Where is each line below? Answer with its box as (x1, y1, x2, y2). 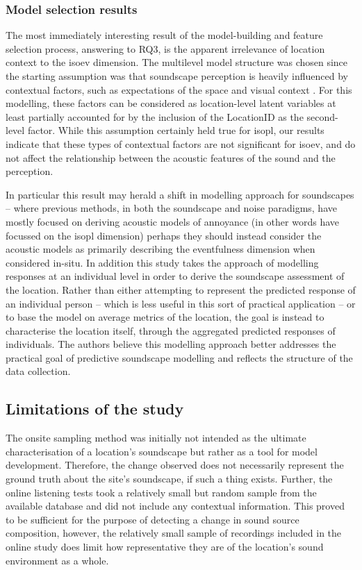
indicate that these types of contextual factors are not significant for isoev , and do (6, 136, 356, 151)
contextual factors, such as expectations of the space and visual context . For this (6, 82, 352, 97)
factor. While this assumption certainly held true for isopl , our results (27, 123, 324, 137)
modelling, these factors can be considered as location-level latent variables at (6, 96, 336, 110)
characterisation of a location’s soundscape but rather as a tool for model (6, 444, 318, 458)
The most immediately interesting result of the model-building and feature (6, 28, 323, 42)
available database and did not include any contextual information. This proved (6, 498, 345, 513)
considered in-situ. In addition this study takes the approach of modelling (6, 255, 319, 269)
